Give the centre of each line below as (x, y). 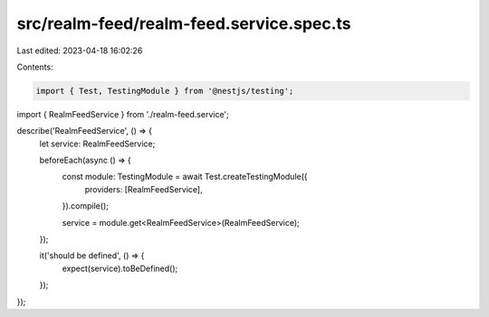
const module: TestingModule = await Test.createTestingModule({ (185, 177)
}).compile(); (85, 206)
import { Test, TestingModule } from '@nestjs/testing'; (165, 91)
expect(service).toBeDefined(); (120, 268)
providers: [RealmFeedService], (144, 189)
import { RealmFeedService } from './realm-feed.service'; (123, 114)
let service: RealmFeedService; (97, 144)
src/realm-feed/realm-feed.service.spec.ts (184, 23)
